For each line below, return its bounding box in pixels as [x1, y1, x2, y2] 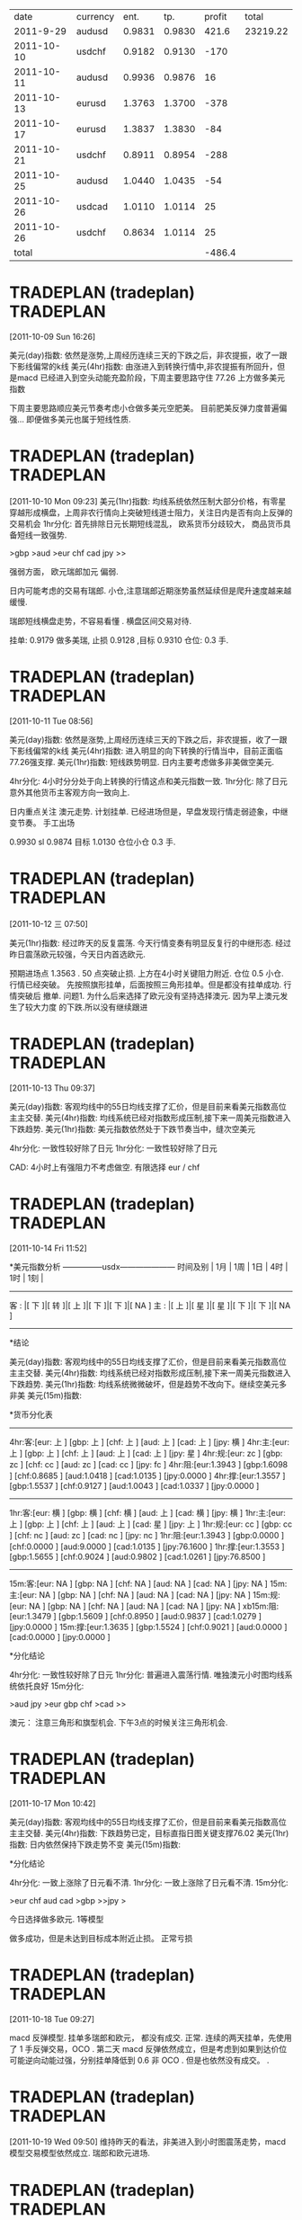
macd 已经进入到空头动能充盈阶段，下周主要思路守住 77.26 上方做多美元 [16, 372, 286, 383]
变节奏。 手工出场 [9, 817, 75, 828]
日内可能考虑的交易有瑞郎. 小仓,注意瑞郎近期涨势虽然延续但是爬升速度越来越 [9, 584, 292, 596]
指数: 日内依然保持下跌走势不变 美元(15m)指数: [9, 1839, 182, 1850]
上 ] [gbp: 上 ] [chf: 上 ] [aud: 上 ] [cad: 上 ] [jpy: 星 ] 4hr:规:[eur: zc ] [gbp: [9, 1448, 283, 1458]
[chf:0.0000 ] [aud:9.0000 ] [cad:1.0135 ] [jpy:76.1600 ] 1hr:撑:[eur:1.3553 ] [9, 1541, 285, 1552]
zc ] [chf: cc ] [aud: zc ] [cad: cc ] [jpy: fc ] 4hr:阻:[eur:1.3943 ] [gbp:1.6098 [9, 1458, 289, 1469]
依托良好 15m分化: [16, 1681, 84, 1691]
